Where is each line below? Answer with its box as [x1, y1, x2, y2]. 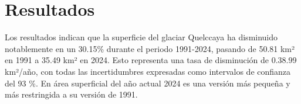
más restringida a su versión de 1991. [5, 88, 138, 100]
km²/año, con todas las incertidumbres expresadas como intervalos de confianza [5, 65, 291, 77]
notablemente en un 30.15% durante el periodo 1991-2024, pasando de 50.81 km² [5, 42, 295, 54]
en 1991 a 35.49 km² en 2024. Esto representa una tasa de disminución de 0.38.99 [5, 54, 297, 66]
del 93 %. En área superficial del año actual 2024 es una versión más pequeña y [5, 77, 290, 89]
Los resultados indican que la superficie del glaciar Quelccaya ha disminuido [5, 31, 278, 43]
